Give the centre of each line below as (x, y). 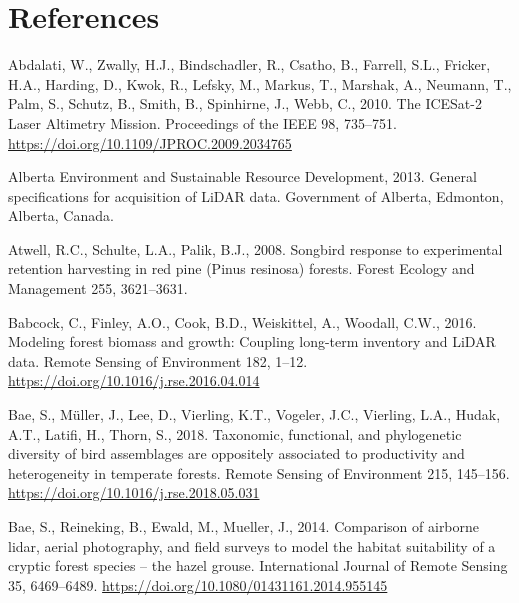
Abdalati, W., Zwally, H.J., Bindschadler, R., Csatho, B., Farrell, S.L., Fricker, (249, 64)
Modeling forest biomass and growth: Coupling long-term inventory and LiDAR (252, 341)
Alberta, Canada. (61, 215)
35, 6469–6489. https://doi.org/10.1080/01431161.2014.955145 (198, 584)
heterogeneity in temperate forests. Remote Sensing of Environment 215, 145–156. (259, 472)
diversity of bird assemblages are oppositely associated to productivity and (236, 453)
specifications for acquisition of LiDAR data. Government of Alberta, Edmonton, (256, 195)
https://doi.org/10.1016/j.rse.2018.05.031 (134, 492)
